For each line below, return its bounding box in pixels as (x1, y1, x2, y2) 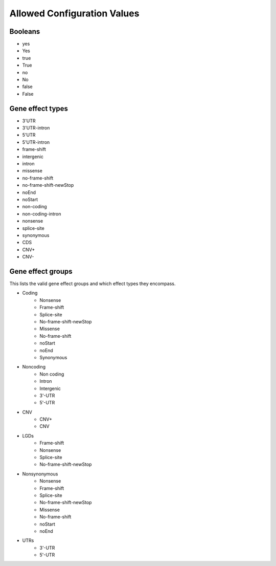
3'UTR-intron (22, 125, 50, 131)
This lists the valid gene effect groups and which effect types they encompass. (9, 280, 176, 287)
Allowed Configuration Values (9, 8, 140, 19)
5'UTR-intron (22, 139, 50, 145)
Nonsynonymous (22, 471, 58, 477)
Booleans (9, 27, 40, 36)
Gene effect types (9, 104, 68, 113)
